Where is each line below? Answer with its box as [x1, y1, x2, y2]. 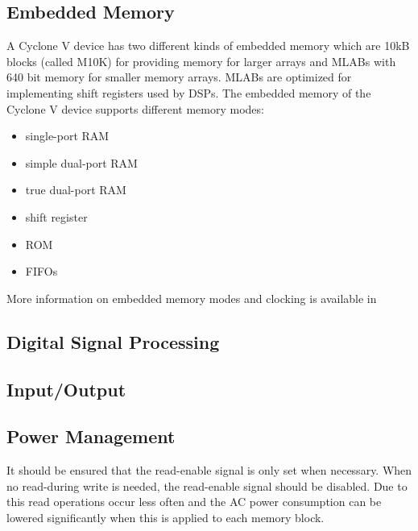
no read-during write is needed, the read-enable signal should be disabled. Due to [6, 477, 408, 494]
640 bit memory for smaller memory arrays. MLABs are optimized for [6, 68, 352, 85]
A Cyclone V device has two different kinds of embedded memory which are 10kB [6, 37, 410, 54]
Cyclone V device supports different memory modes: [6, 100, 264, 117]
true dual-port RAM [25, 181, 126, 198]
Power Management [6, 424, 176, 449]
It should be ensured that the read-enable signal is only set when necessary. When [6, 462, 412, 479]
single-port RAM [25, 127, 110, 144]
